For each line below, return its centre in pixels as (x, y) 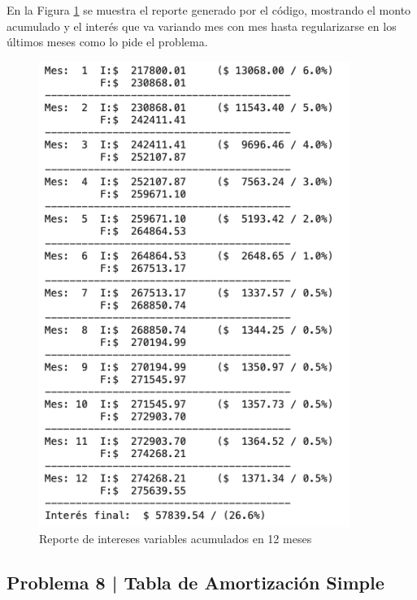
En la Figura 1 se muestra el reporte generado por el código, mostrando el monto (209, 10)
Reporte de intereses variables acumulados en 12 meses (176, 538)
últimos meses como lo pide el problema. (107, 42)
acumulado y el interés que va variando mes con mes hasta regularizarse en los (202, 26)
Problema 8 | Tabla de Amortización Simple (195, 582)
